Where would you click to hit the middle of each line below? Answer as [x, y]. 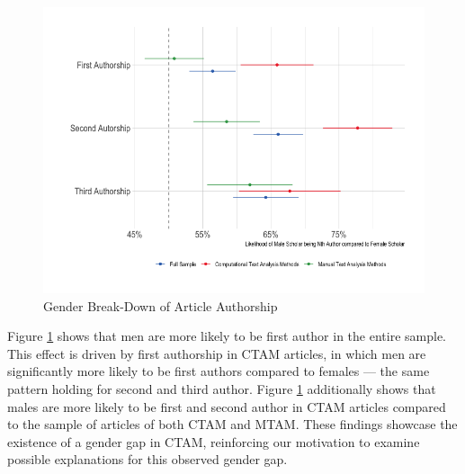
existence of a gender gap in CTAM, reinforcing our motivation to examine [214, 441]
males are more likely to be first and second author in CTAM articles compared [227, 406]
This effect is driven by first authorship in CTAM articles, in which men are [217, 353]
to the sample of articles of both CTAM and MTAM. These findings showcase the [232, 424]
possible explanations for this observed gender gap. [148, 459]
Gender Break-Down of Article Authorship [161, 305]
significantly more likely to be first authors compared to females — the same [219, 371]
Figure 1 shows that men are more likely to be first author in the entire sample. [227, 336]
